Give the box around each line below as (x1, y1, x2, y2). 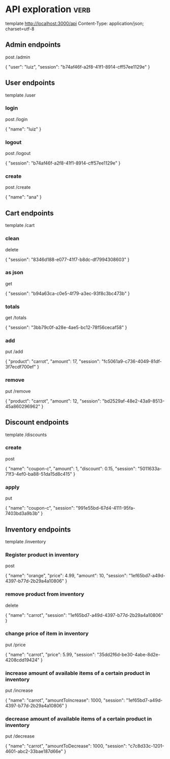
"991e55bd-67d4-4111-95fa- (76, 505, 135, 511)
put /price (5, 641, 26, 648)
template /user (5, 92, 36, 98)
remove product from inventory (5, 590, 85, 598)
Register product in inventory (5, 551, 79, 558)
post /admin (5, 54, 30, 60)
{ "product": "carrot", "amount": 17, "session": (5, 358, 100, 365)
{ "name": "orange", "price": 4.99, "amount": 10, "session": (5, 573, 128, 579)
